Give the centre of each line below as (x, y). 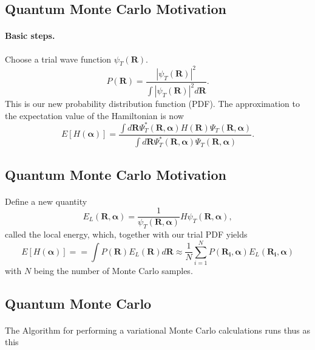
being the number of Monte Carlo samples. (113, 270)
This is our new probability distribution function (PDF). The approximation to (153, 104)
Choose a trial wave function (58, 59)
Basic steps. (30, 36)
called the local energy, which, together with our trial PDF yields (126, 234)
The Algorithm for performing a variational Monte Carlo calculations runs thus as (158, 330)
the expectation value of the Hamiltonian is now (94, 115)
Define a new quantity (46, 201)
